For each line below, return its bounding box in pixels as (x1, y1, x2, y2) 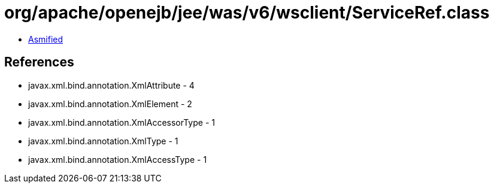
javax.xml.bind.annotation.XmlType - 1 (28, 135, 178, 146)
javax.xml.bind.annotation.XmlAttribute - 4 (28, 80, 195, 90)
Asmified (28, 34, 63, 44)
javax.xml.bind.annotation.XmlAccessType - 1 (28, 154, 207, 165)
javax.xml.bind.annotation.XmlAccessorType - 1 (28, 117, 215, 128)
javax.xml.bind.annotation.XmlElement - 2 (28, 98, 192, 109)
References (4, 54, 74, 70)
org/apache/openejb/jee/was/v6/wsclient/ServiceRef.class (4, 2, 490, 23)
